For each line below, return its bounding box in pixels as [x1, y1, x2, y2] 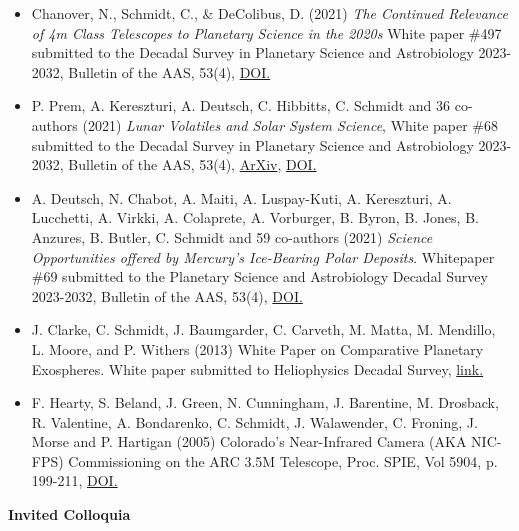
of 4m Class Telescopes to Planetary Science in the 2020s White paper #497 [31, 22, 502, 43]
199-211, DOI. [31, 470, 118, 491]
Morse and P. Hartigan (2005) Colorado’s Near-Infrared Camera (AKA [31, 431, 467, 452]
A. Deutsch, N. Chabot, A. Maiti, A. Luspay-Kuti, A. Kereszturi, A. [31, 187, 452, 208]
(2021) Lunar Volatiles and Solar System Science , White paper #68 [82, 114, 499, 135]
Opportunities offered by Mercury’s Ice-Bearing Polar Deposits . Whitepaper [31, 246, 495, 267]
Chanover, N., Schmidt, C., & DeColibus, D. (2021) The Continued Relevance [31, 3, 508, 23]
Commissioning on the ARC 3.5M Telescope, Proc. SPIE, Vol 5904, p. [68, 450, 498, 471]
